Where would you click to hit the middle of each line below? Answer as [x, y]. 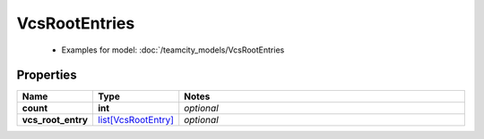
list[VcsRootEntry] [136, 120]
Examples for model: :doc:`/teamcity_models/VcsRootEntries [173, 50]
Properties [47, 75]
